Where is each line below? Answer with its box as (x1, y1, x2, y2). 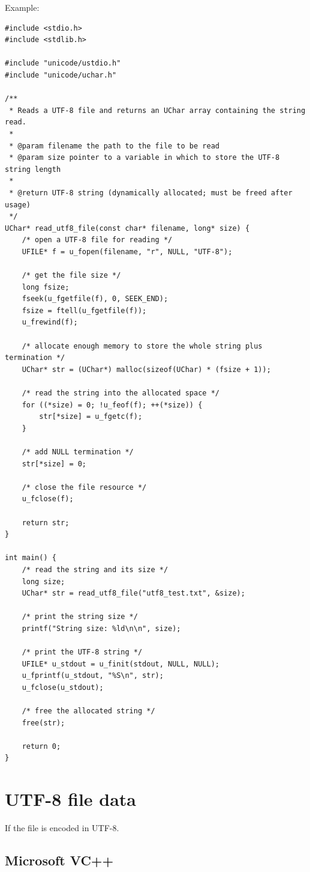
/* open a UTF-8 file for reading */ (22, 236, 173, 245)
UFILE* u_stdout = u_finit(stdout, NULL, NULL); (22, 659, 219, 668)
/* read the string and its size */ (22, 565, 168, 574)
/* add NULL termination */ (22, 447, 134, 456)
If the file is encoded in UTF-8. (5, 822, 119, 834)
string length (5, 165, 61, 174)
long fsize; (22, 282, 70, 291)
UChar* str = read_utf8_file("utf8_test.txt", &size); (22, 589, 245, 598)
